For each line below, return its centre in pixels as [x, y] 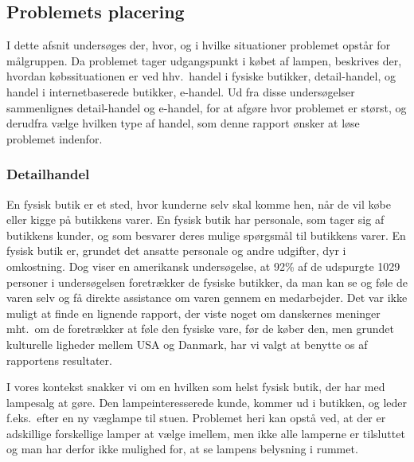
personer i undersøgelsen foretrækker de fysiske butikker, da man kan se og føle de [207, 282]
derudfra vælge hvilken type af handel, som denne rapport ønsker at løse [183, 123]
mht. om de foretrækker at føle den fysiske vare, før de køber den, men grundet [200, 329]
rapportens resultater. [59, 360]
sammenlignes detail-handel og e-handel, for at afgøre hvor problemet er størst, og [207, 107]
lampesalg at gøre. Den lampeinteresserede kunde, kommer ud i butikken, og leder [207, 402]
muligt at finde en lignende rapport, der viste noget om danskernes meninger [193, 313]
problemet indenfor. [55, 138]
